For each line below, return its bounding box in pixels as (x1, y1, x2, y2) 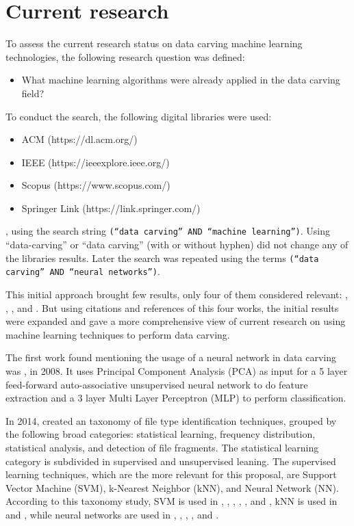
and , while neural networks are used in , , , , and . (5, 507, 219, 521)
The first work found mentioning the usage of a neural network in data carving (5, 350, 336, 365)
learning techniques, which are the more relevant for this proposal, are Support (5, 467, 337, 482)
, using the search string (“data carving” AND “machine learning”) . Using (5, 224, 331, 238)
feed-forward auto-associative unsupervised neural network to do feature (5, 377, 308, 391)
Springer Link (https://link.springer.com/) (21, 200, 201, 215)
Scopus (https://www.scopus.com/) (21, 178, 170, 192)
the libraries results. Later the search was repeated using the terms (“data (5, 250, 319, 265)
